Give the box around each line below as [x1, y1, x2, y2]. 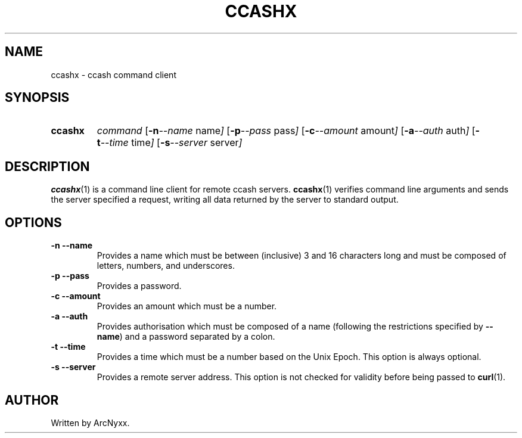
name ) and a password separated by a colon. [97, 331, 275, 342]
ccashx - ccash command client [51, 69, 176, 80]
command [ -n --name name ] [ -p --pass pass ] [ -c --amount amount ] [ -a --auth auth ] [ [97, 125, 476, 137]
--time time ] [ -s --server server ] [100, 136, 243, 149]
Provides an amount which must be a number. [97, 301, 277, 312]
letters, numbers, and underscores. [97, 260, 235, 271]
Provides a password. [97, 281, 182, 291]
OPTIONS [5, 215, 62, 230]
